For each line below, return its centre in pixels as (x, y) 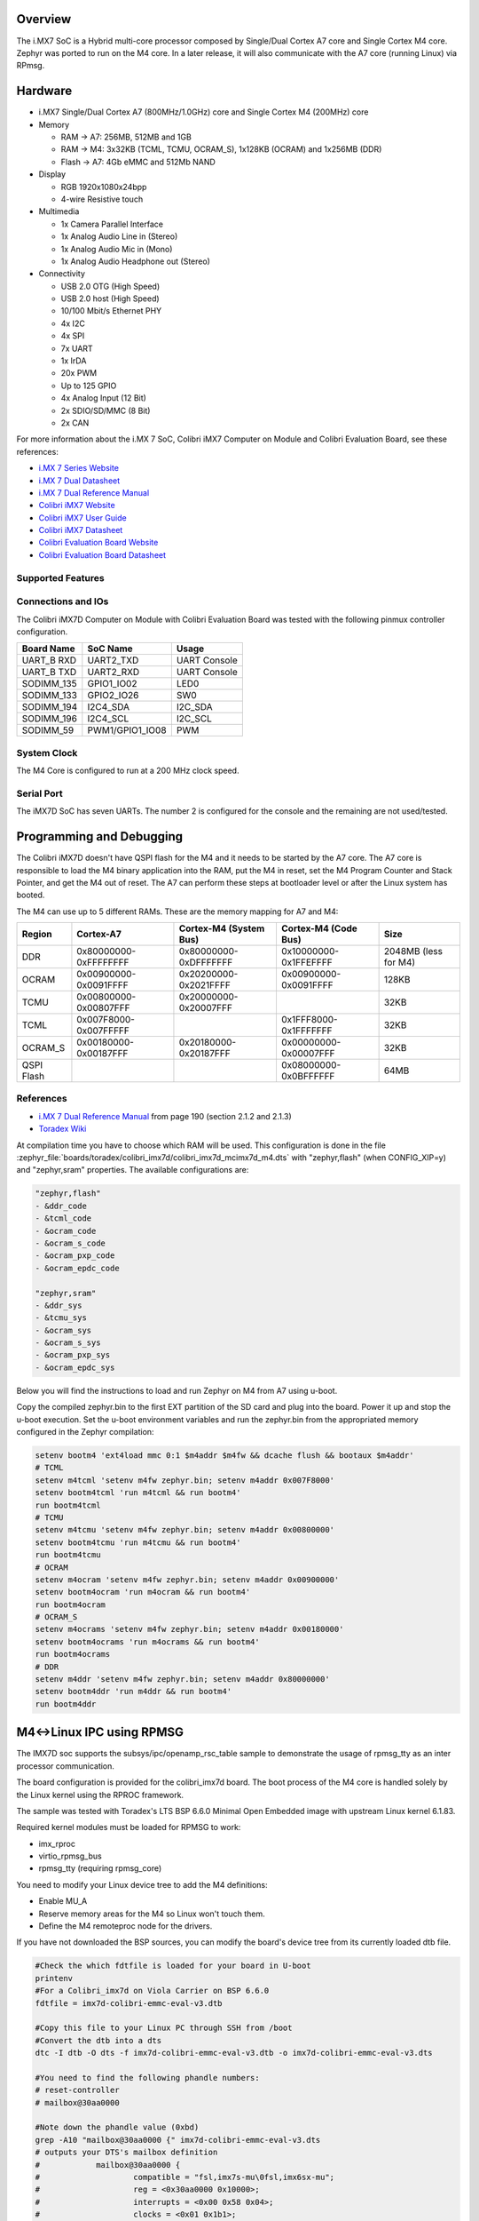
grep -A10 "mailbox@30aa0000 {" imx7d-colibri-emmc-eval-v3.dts (178, 2140)
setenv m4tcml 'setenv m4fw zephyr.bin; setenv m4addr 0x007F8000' (185, 1480)
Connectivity (62, 274)
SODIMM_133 (49, 696)
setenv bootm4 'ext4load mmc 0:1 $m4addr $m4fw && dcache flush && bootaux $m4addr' (224, 1456)
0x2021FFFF (204, 985)
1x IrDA (74, 361)
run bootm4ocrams (73, 1654)
